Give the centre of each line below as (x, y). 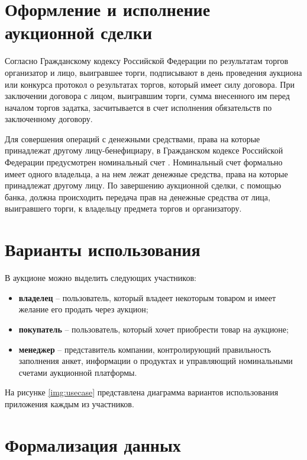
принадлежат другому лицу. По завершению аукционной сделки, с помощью (143, 185)
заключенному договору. (49, 119)
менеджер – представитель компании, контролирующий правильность (145, 349)
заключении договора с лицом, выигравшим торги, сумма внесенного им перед (147, 96)
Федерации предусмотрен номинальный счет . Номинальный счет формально (144, 162)
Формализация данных (93, 444)
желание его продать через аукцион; (83, 309)
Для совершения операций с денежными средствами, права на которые (133, 138)
